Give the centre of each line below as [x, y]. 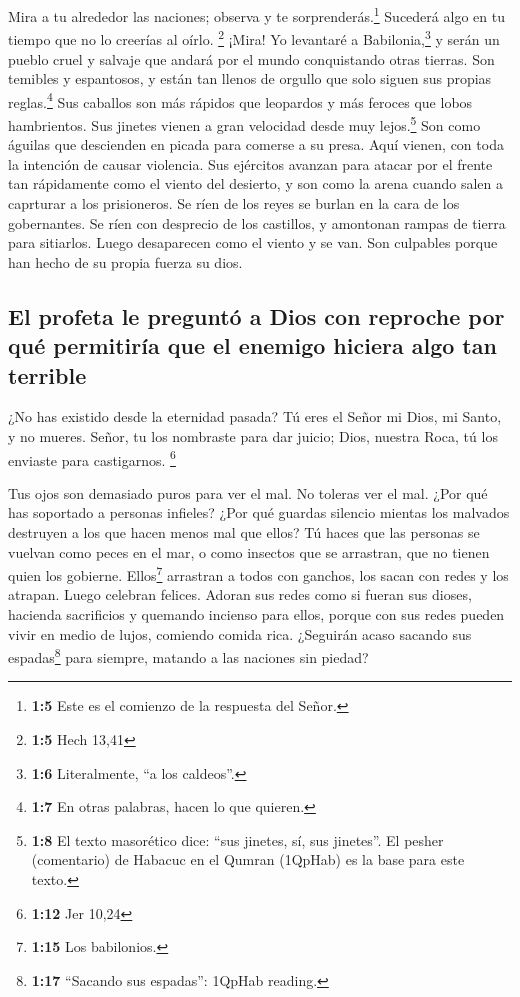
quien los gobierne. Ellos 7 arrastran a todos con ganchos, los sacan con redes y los [258, 573]
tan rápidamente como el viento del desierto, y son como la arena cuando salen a [255, 183]
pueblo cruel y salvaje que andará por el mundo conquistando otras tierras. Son [251, 58]
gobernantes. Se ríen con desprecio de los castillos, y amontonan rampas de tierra [257, 222]
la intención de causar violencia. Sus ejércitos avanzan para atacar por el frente [250, 163]
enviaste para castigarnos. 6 [92, 458]
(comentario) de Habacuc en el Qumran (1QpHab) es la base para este [248, 859]
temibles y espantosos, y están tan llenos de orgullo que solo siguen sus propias [250, 78]
